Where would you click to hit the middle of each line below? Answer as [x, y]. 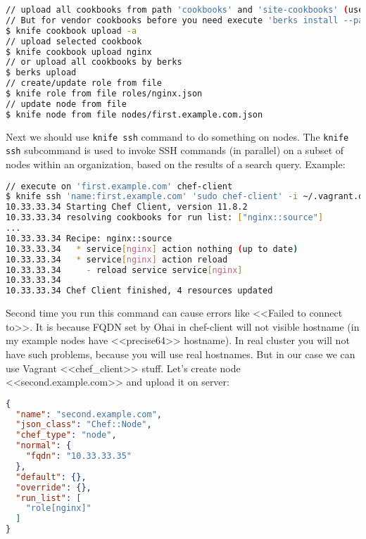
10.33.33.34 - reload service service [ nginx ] [124, 270]
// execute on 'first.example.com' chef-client [119, 186]
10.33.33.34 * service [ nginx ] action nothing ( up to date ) [152, 249]
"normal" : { [44, 446]
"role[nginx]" [58, 508]
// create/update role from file [84, 83]
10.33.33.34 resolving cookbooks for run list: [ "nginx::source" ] [165, 218]
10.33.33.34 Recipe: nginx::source [89, 238]
